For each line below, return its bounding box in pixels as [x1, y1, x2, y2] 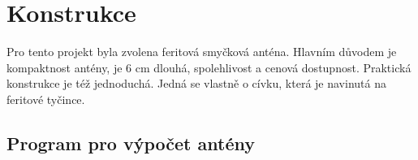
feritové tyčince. [6, 90, 85, 107]
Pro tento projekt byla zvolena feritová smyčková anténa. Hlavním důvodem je [6, 43, 397, 60]
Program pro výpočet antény [6, 130, 255, 155]
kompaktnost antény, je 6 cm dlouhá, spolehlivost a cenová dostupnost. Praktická [6, 58, 412, 76]
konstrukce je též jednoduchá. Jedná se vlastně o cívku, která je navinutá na [6, 75, 386, 92]
